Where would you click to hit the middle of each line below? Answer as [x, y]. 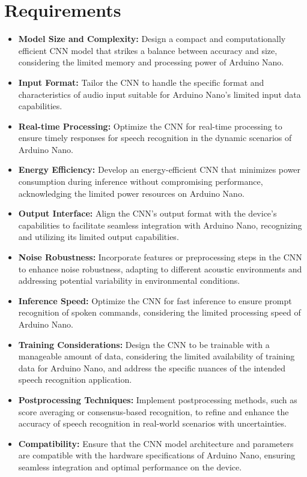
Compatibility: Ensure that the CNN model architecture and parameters [156, 443]
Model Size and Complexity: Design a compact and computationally [152, 39]
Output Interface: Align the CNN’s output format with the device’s [147, 213]
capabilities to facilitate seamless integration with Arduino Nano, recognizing [160, 225]
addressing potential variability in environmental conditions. [129, 280]
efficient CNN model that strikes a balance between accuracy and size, [148, 50]
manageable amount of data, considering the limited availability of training [157, 356]
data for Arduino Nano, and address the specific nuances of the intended [152, 367]
